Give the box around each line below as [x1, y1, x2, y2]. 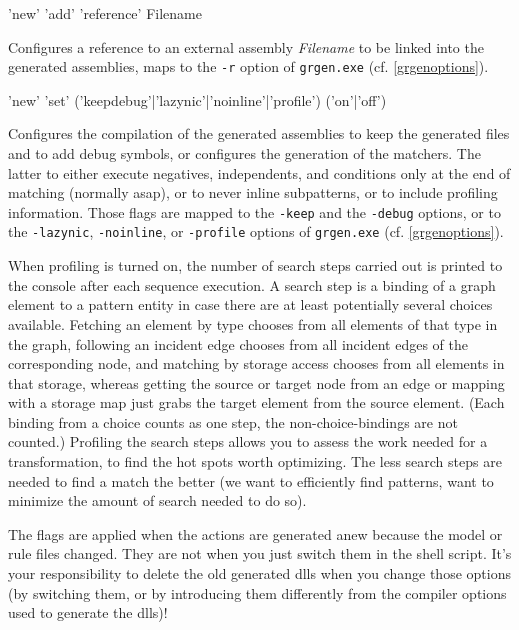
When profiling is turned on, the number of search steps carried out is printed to [8, 255, 503, 276]
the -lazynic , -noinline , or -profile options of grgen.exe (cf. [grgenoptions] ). [8, 221, 504, 242]
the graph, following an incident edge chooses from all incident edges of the [8, 333, 468, 354]
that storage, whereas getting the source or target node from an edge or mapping [8, 372, 505, 393]
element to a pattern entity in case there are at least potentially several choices [8, 294, 493, 315]
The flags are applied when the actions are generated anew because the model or [8, 523, 503, 544]
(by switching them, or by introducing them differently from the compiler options [8, 582, 507, 603]
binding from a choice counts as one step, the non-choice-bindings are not [8, 411, 458, 432]
